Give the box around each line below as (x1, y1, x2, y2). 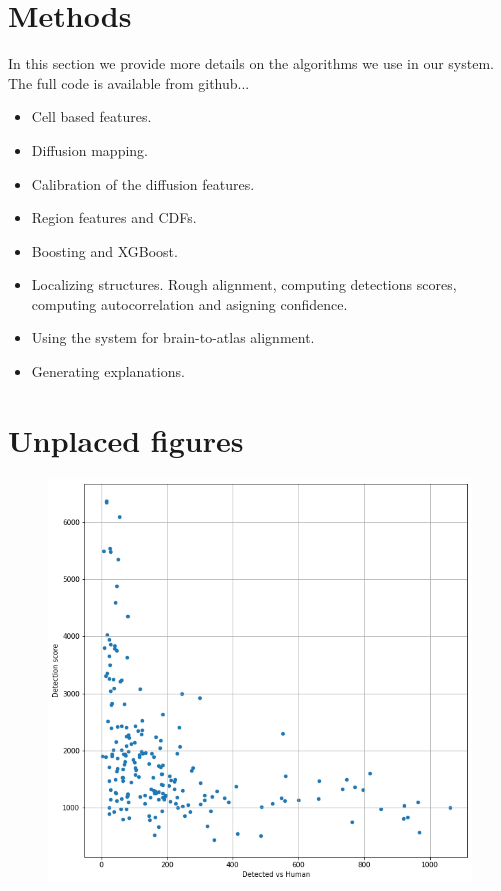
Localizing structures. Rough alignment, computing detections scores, (31, 274, 457, 295)
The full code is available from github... (8, 72, 250, 93)
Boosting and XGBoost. (31, 240, 178, 261)
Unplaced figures (8, 419, 244, 460)
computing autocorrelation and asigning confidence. (31, 293, 348, 314)
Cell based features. (31, 106, 152, 127)
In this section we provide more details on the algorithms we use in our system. (8, 53, 494, 74)
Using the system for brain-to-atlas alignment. (31, 327, 315, 348)
